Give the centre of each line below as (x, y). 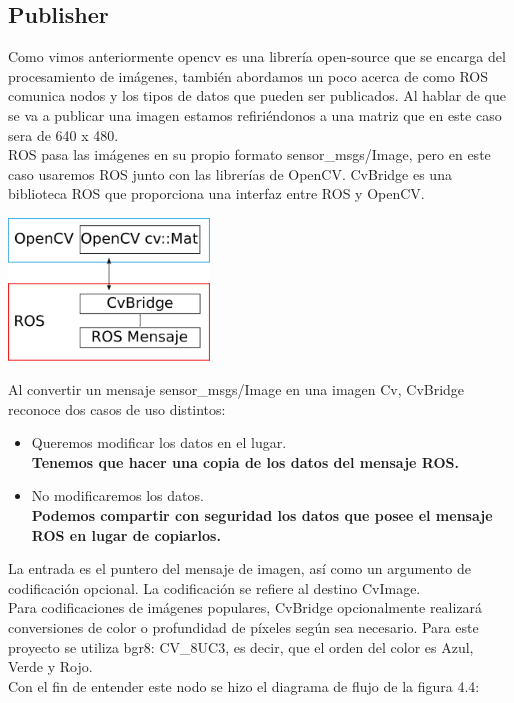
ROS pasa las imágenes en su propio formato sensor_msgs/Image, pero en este (249, 154)
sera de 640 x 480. (63, 134)
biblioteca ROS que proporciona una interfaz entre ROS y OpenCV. (216, 193)
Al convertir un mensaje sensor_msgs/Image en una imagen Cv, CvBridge (236, 389)
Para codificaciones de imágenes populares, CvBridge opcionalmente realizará (245, 607)
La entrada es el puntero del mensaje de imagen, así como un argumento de (239, 568)
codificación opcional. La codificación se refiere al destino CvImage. (214, 587)
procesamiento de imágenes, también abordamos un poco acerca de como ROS (248, 75)
